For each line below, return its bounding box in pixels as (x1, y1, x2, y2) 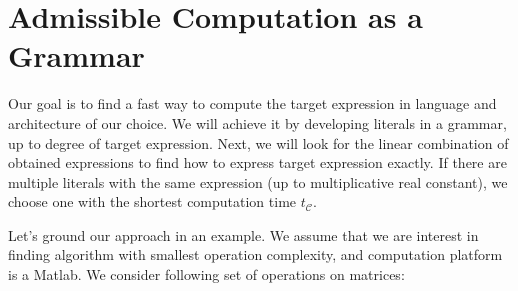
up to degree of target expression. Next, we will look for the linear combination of (8, 132, 509, 153)
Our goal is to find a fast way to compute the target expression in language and (8, 93, 497, 114)
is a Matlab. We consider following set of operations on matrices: (8, 264, 405, 285)
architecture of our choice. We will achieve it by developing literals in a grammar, (8, 112, 507, 133)
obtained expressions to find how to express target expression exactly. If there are (8, 152, 507, 173)
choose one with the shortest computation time (8, 191, 297, 212)
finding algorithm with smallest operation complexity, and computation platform (8, 244, 503, 265)
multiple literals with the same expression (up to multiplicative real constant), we (8, 171, 508, 192)
